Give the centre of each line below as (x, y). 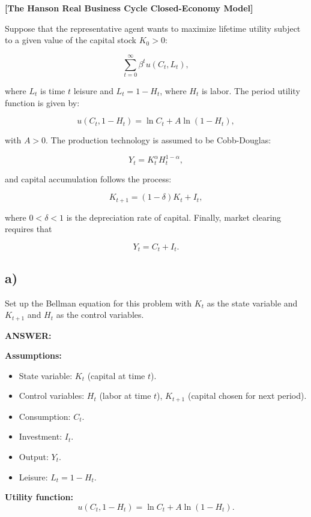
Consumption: (45, 416)
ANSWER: (28, 335)
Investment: (41, 436)
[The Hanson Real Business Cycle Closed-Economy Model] (129, 8)
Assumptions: (33, 355)
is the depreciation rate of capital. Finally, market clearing (174, 217)
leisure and (93, 90)
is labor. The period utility (251, 90)
